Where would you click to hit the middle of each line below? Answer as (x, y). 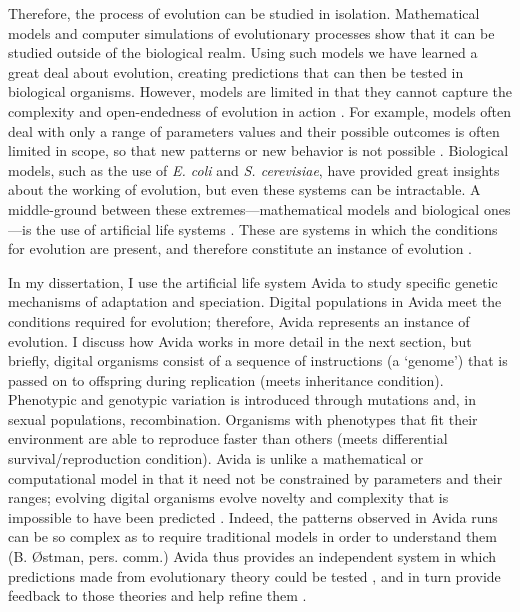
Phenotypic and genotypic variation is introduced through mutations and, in (242, 399)
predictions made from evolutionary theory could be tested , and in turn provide (254, 575)
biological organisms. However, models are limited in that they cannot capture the (260, 91)
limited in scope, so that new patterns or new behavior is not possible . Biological (258, 150)
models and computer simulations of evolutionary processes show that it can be (251, 32)
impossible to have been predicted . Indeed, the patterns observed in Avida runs (253, 516)
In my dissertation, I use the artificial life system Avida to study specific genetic (253, 281)
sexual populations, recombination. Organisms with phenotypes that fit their (243, 418)
